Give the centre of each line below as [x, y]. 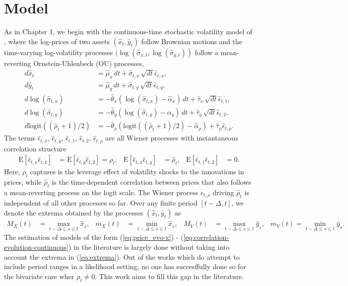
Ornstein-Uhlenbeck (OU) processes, [89, 63]
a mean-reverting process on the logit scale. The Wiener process [101, 192]
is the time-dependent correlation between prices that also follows [151, 182]
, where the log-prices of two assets [57, 41]
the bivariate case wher [39, 276]
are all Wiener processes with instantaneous [172, 138]
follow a [207, 52]
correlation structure [35, 148]
